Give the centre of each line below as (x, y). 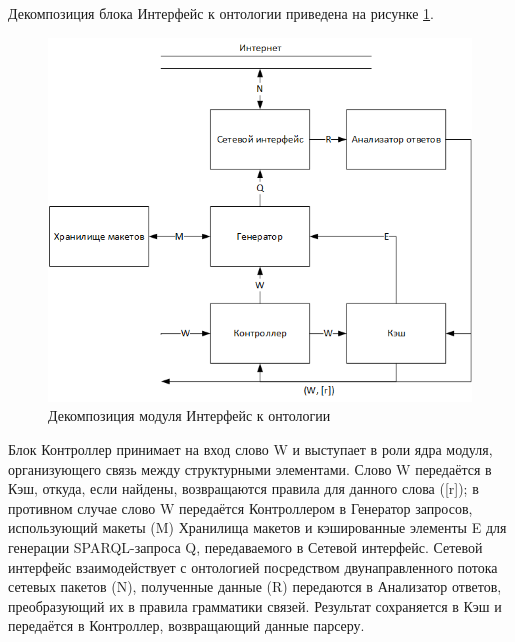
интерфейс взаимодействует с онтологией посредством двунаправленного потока (253, 566)
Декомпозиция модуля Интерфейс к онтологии (189, 415)
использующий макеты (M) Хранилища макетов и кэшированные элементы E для (257, 527)
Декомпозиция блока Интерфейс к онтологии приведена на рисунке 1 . (221, 13)
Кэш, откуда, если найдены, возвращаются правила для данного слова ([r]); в (243, 488)
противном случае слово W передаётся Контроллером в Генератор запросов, (240, 507)
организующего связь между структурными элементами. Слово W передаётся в (250, 468)
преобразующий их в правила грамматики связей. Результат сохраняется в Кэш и (255, 605)
